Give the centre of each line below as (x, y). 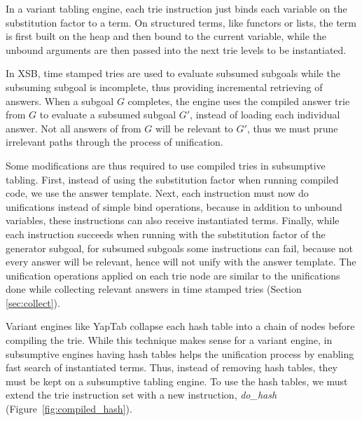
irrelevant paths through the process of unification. (114, 142)
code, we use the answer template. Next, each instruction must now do (157, 193)
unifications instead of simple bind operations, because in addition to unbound (174, 206)
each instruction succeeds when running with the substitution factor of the (166, 234)
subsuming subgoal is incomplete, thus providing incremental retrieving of (164, 87)
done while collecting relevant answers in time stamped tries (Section (154, 289)
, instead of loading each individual (265, 115)
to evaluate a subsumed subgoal (108, 115)
